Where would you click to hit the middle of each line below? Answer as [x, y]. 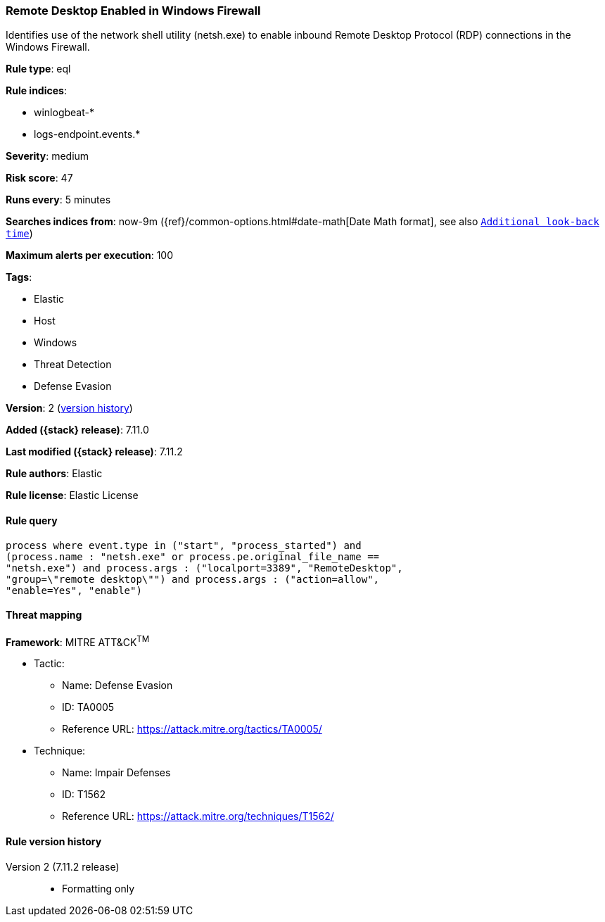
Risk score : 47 [39, 178]
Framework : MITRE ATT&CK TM [78, 641]
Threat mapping [44, 615]
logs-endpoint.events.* [87, 134]
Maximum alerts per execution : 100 [90, 255]
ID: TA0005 [88, 707]
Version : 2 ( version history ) [69, 408]
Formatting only [98, 888]
